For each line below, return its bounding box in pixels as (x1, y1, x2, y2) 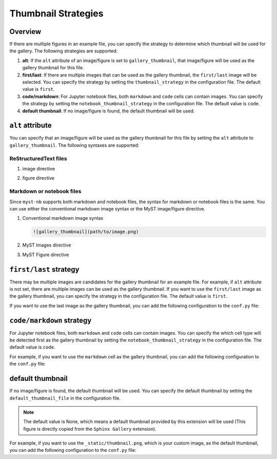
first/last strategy (9, 265, 80, 274)
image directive (22, 166, 55, 172)
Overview (9, 27, 42, 36)
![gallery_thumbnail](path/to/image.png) (33, 229, 139, 235)
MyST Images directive (22, 242, 71, 248)
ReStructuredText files (9, 155, 68, 162)
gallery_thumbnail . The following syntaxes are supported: (9, 142, 140, 148)
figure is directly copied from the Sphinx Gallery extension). (23, 426, 156, 432)
